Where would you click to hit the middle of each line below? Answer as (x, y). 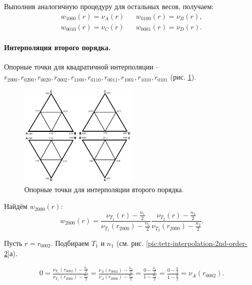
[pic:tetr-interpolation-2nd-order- (197, 243)
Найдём (16, 206)
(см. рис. (130, 243)
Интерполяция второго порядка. (58, 47)
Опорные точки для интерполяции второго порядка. (104, 189)
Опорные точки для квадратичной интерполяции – (82, 67)
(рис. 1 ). (183, 77)
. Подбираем (70, 243)
